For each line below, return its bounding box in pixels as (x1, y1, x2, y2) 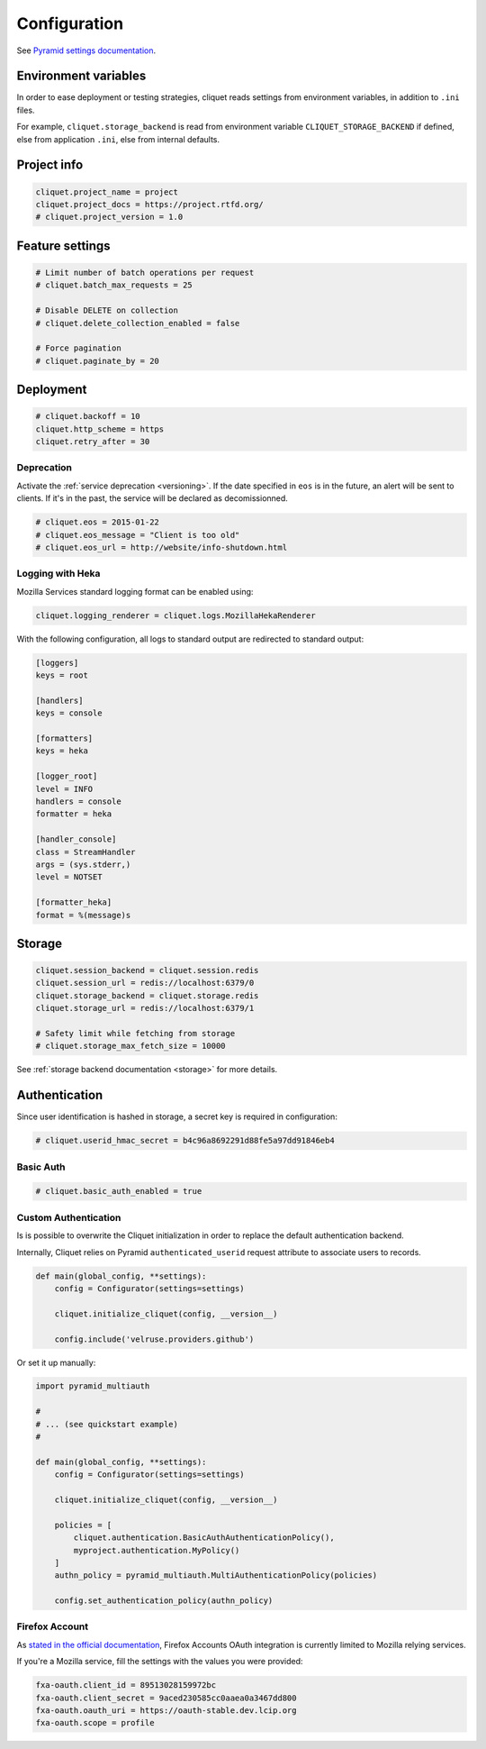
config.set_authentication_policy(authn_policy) (54, 1596, 274, 1606)
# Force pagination (35, 343, 121, 353)
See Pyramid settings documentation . (16, 45, 157, 56)
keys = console (35, 708, 103, 718)
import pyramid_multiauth (35, 1381, 150, 1391)
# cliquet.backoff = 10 (35, 411, 141, 422)
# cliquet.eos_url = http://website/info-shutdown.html (35, 542, 288, 552)
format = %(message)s (35, 910, 131, 920)
